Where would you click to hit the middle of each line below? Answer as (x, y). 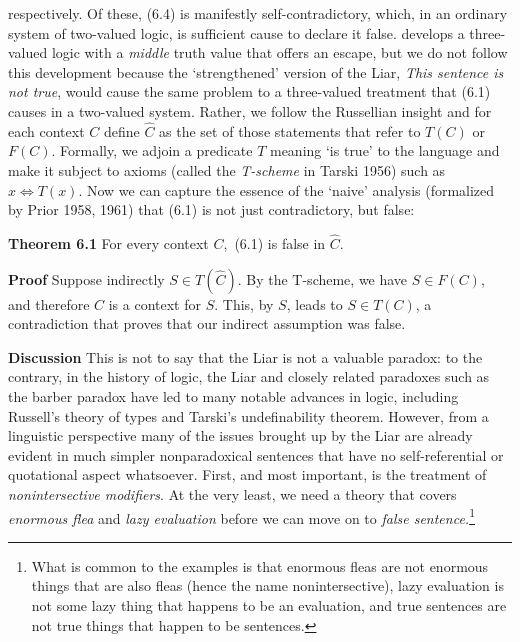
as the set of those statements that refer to (290, 130)
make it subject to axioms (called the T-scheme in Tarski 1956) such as (227, 169)
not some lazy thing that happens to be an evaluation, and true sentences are (269, 604)
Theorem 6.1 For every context (108, 242)
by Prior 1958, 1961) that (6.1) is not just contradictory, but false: (211, 209)
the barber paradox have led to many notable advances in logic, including (233, 395)
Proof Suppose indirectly (86, 278)
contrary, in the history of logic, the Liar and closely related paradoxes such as (249, 376)
